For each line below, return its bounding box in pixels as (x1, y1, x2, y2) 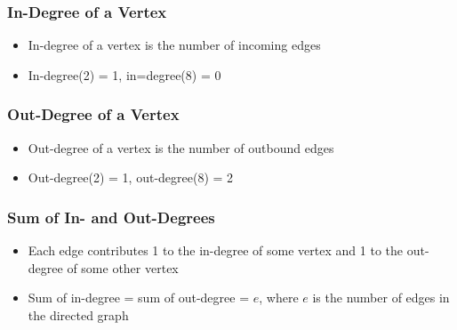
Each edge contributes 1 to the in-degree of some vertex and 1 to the (28, 241, 403, 260)
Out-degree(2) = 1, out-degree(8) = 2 (28, 168, 234, 187)
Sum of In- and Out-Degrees (7, 205, 215, 228)
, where (259, 288, 299, 307)
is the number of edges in (312, 288, 450, 307)
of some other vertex (67, 258, 179, 277)
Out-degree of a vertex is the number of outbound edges (28, 138, 334, 157)
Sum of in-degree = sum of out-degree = (28, 288, 250, 307)
